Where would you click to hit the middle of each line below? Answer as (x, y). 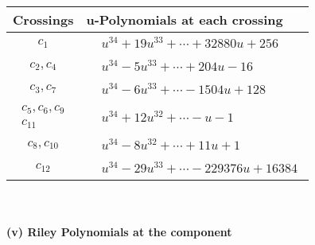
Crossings (43, 19)
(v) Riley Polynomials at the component (119, 232)
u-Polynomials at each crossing (185, 19)
